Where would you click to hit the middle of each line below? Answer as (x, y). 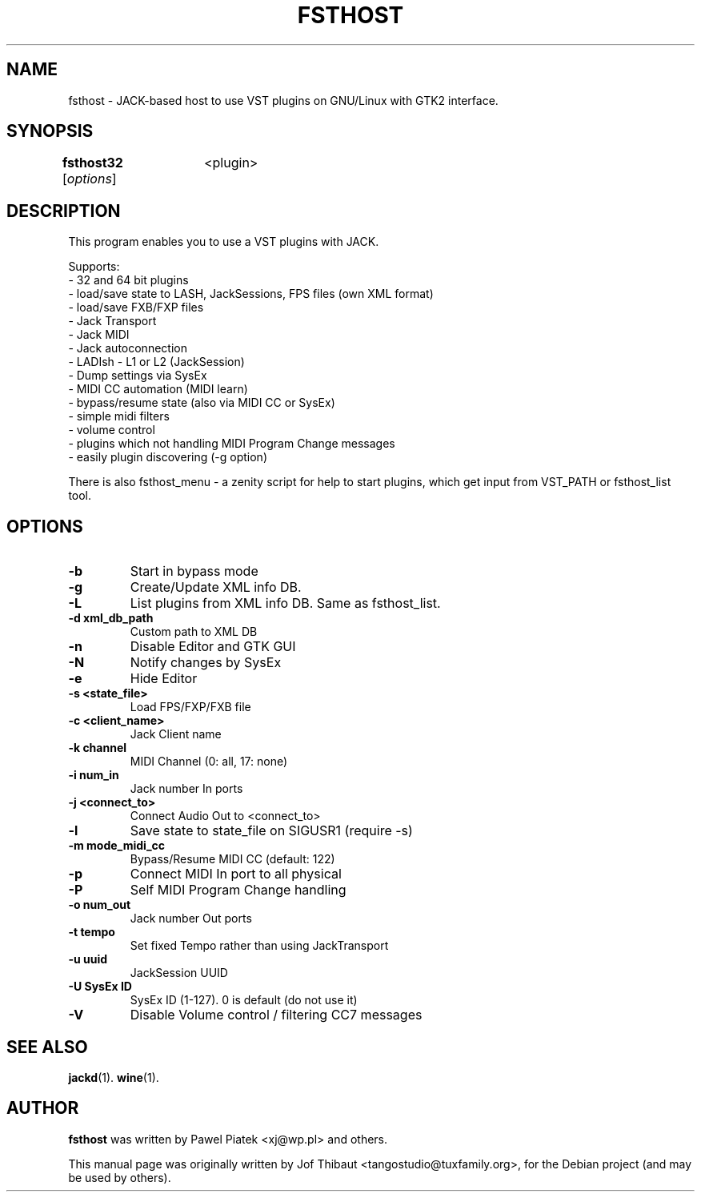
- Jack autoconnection (128, 348)
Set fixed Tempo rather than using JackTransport (259, 946)
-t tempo (92, 932)
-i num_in (94, 775)
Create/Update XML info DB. (216, 587)
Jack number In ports (186, 789)
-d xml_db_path (111, 618)
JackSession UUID (179, 973)
